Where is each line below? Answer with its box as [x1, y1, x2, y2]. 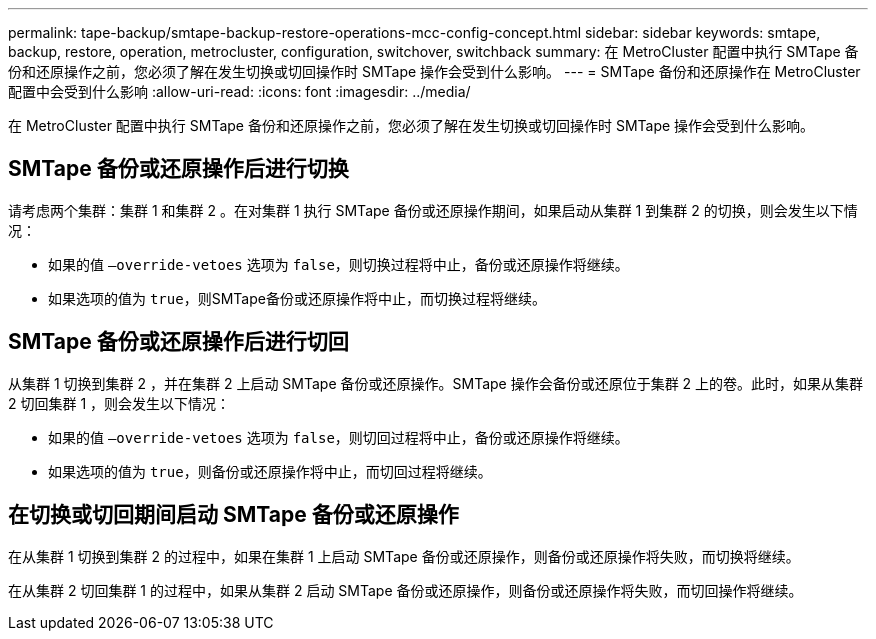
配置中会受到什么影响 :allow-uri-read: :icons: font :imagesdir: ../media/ [8, 83, 471, 100]
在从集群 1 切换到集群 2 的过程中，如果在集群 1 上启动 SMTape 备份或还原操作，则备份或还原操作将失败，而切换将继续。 [8, 547, 800, 565]
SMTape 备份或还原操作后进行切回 [8, 329, 349, 355]
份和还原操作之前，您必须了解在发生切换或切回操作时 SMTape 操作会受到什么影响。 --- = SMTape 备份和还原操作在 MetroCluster [8, 63, 861, 80]
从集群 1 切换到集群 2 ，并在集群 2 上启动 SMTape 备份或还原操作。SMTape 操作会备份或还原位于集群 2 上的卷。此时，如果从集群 [8, 374, 864, 392]
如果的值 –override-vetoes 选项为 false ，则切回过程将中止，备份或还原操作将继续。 [48, 428, 629, 446]
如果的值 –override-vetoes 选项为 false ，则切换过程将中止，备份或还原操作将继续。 [48, 255, 629, 273]
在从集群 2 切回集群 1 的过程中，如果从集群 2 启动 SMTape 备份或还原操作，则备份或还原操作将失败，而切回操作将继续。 [8, 581, 803, 599]
